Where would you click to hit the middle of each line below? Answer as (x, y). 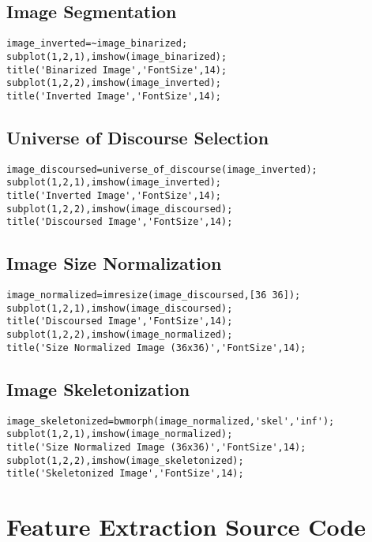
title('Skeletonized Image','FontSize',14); (125, 474)
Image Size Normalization (114, 263)
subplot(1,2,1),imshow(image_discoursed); (120, 308)
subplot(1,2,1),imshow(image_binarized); (117, 56)
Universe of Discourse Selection (138, 137)
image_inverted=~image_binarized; (97, 44)
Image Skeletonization (98, 389)
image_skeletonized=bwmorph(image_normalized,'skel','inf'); (171, 421)
